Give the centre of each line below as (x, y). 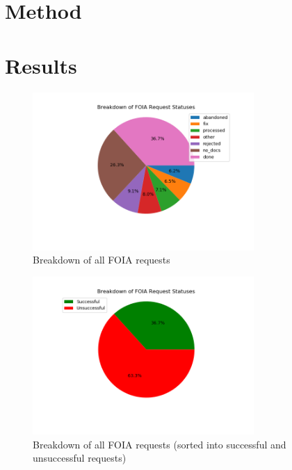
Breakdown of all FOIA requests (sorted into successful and (160, 444)
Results (41, 65)
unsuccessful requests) (80, 458)
